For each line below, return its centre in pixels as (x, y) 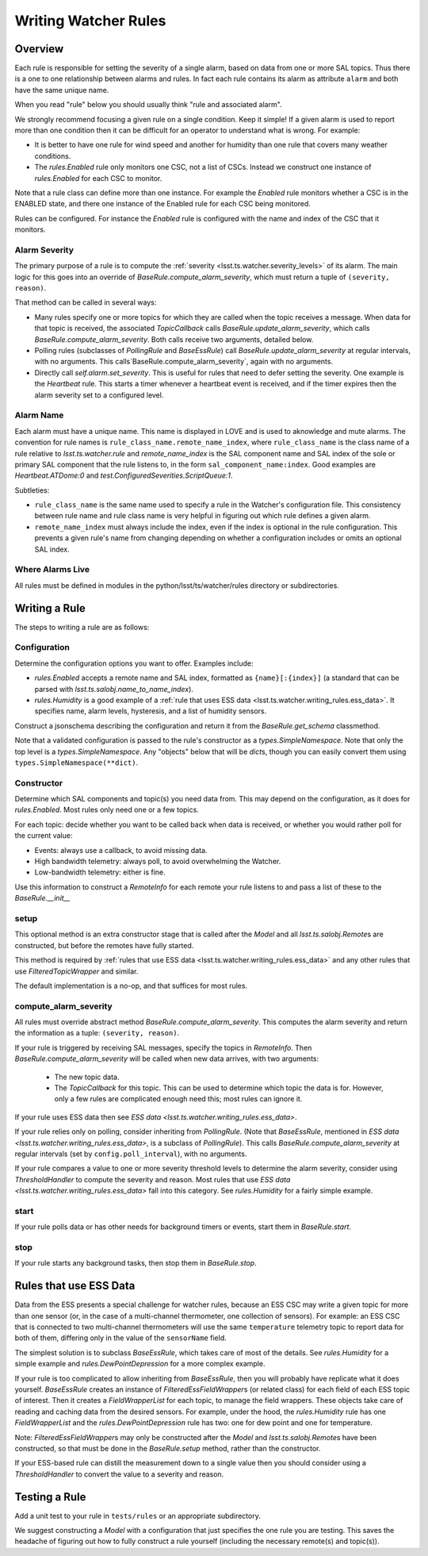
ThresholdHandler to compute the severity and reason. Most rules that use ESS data (153, 1179)
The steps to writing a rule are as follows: (82, 627)
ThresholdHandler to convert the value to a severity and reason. (119, 1474)
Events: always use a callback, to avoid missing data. (121, 850)
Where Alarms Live (52, 570)
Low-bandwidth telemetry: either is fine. (100, 872)
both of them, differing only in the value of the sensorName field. (121, 1338)
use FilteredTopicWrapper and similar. (76, 971)
